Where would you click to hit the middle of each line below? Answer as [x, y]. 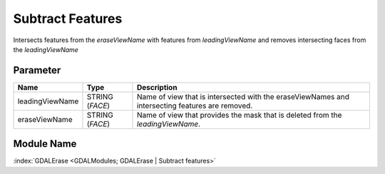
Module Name [45, 144]
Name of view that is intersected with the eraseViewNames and [243, 96]
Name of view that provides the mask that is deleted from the [239, 115]
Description [157, 87]
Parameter [37, 70]
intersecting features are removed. [195, 106]
